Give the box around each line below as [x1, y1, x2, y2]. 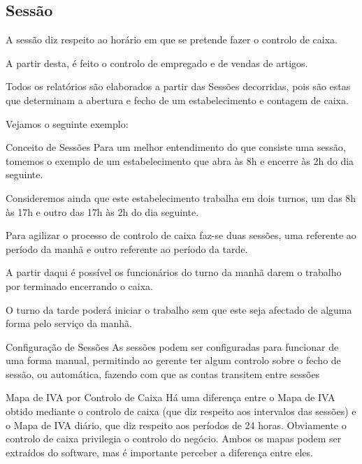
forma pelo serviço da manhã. [6, 316, 132, 331]
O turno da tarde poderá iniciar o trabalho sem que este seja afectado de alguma [6, 302, 352, 317]
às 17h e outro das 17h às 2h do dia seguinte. [6, 204, 199, 219]
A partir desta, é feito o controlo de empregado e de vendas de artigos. [6, 55, 308, 70]
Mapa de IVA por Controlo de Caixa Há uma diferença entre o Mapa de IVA [6, 390, 335, 405]
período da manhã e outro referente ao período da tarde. [6, 241, 248, 256]
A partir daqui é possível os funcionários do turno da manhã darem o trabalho [6, 265, 342, 280]
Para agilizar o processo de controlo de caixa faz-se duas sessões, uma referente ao [6, 228, 356, 242]
